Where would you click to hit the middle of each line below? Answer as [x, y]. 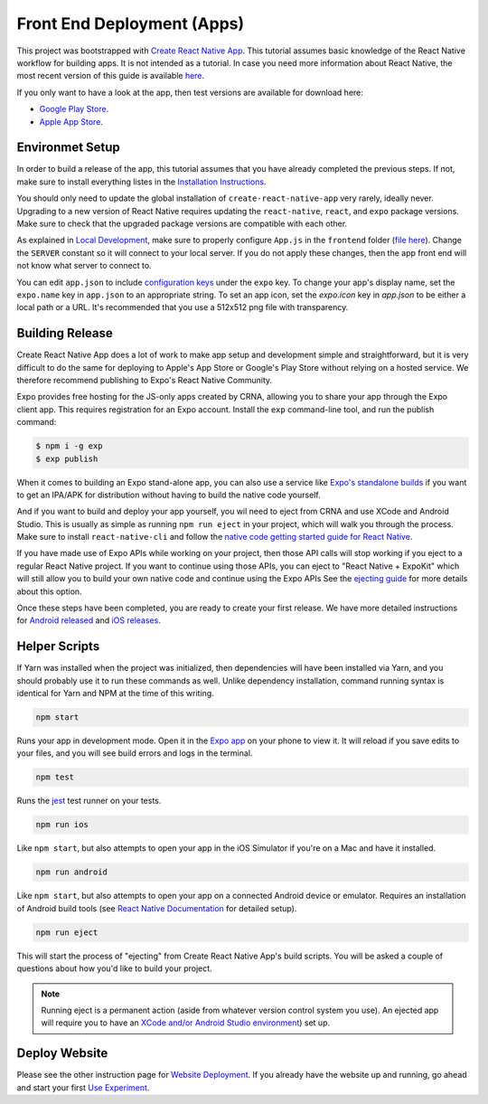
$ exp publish [67, 458]
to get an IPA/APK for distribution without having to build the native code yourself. [169, 495]
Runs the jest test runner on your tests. [89, 801]
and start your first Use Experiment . [83, 1087]
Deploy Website [62, 1053]
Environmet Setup [69, 148]
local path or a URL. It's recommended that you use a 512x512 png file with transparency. [183, 307]
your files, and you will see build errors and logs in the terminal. [135, 753]
